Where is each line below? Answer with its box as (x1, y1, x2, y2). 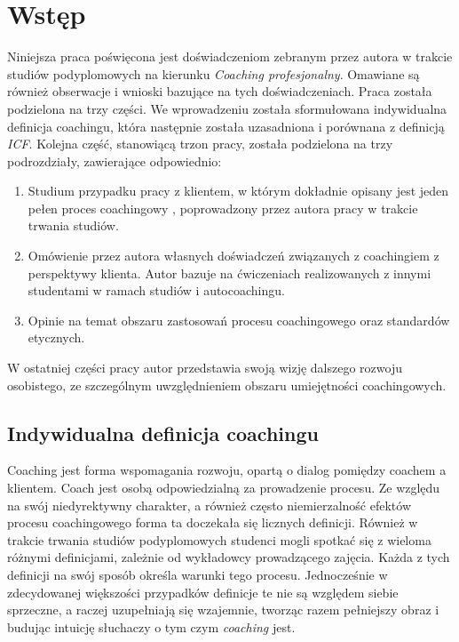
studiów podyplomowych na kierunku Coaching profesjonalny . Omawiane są (7, 64, 420, 83)
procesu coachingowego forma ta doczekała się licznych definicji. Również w (7, 513, 418, 532)
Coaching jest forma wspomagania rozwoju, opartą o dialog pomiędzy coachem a (7, 461, 447, 479)
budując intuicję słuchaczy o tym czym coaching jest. (7, 617, 296, 636)
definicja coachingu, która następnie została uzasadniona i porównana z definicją (7, 116, 445, 135)
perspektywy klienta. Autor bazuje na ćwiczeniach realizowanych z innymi (28, 263, 431, 282)
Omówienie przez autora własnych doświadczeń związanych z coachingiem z (28, 246, 439, 265)
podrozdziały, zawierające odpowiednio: (7, 151, 222, 170)
